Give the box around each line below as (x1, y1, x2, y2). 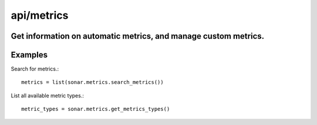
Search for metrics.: (11, 65, 59, 73)
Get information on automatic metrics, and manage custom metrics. (11, 31, 265, 41)
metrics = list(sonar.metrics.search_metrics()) (21, 79, 164, 86)
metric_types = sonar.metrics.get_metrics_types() (21, 106, 170, 113)
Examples (11, 50, 48, 60)
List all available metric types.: (11, 92, 85, 99)
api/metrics (11, 9, 69, 22)
